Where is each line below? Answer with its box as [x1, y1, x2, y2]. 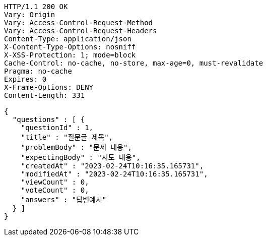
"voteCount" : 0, [21, 186, 89, 194]
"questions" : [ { [12, 115, 85, 124]
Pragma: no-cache [4, 67, 72, 75]
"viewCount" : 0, [21, 178, 89, 186]
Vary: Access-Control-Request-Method [4, 19, 153, 27]
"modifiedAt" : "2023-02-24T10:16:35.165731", [21, 170, 208, 178]
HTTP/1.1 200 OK [4, 3, 68, 11]
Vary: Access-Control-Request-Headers [4, 27, 157, 35]
